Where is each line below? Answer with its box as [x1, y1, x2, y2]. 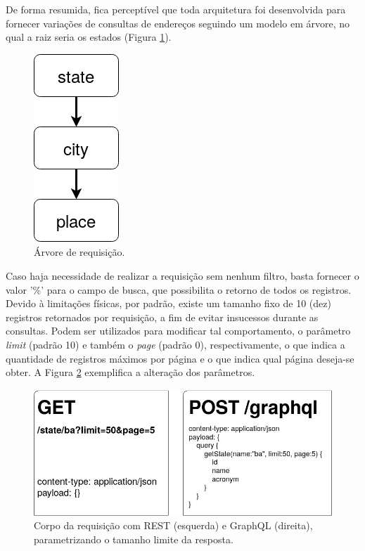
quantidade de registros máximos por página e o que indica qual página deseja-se [6, 351, 354, 365]
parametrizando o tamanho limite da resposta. [34, 531, 233, 546]
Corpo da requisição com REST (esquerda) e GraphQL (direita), [34, 518, 313, 533]
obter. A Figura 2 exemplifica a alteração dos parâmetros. [6, 365, 255, 380]
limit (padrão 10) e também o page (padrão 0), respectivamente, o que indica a [6, 337, 345, 351]
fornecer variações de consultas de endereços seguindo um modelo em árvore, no [6, 15, 350, 30]
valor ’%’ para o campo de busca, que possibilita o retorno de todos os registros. [6, 282, 352, 297]
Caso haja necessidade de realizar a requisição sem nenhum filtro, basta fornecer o [6, 268, 359, 283]
